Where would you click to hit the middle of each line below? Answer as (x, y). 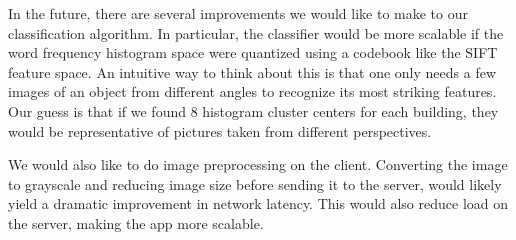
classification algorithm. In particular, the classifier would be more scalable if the (256, 32)
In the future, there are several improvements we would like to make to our (238, 13)
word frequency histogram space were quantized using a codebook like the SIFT (253, 52)
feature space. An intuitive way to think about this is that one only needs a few (252, 71)
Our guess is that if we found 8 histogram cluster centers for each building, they (253, 110)
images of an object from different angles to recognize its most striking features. (252, 91)
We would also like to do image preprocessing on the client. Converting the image (258, 164)
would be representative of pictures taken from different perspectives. (220, 130)
